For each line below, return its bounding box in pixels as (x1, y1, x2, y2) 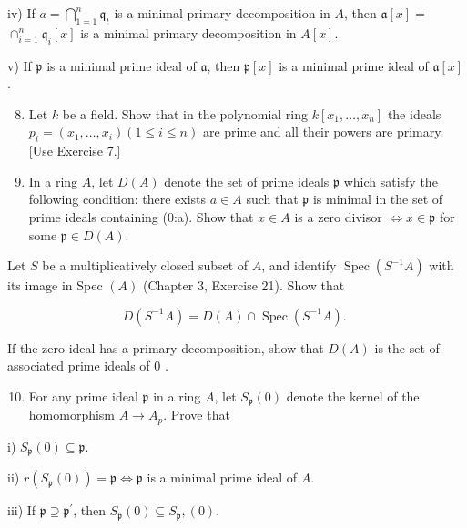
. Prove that (163, 405, 230, 424)
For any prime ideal (28, 386, 138, 405)
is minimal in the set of (312, 189, 443, 208)
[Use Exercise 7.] (28, 141, 121, 160)
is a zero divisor (294, 207, 382, 226)
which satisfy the (343, 171, 438, 190)
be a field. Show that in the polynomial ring (62, 104, 309, 123)
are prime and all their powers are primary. (202, 122, 444, 141)
